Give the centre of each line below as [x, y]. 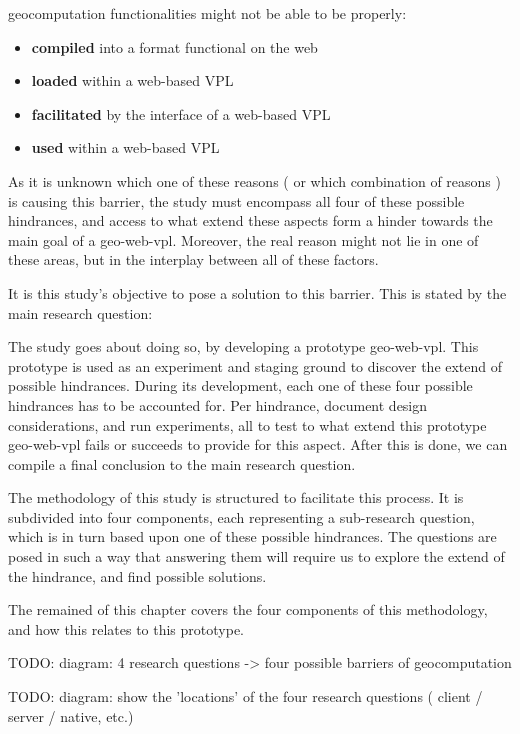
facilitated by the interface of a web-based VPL [181, 113]
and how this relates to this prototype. [126, 628]
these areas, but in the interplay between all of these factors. [193, 259]
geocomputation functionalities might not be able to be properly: [207, 13]
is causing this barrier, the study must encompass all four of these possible [236, 200]
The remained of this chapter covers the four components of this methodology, [248, 609]
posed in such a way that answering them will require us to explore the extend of [256, 556]
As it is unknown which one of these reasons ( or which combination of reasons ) [254, 180]
